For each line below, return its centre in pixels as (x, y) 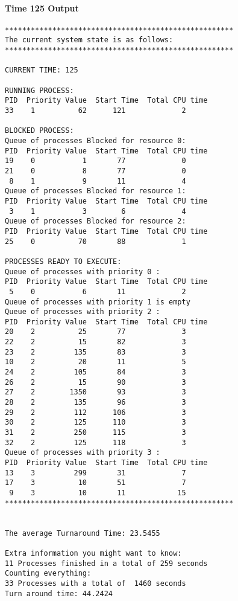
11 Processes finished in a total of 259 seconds (106, 563)
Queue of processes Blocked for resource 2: (96, 221)
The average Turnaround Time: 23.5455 (83, 533)
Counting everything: (48, 574)
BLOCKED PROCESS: (39, 131)
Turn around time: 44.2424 (59, 593)
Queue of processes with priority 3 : (83, 453)
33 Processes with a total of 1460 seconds (96, 583)
